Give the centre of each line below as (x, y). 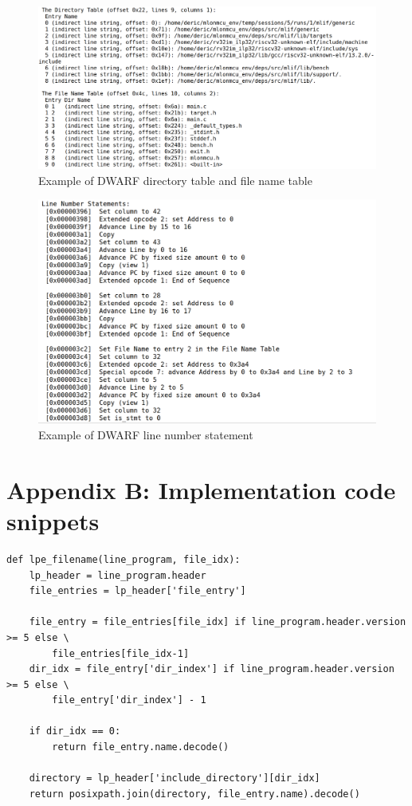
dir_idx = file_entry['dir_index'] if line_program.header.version (212, 669)
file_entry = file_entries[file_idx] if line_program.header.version (218, 622)
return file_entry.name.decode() (141, 747)
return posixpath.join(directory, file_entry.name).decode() (194, 794)
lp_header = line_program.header (118, 575)
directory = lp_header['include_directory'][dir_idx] (175, 778)
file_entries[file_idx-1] (121, 653)
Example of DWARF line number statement (146, 435)
